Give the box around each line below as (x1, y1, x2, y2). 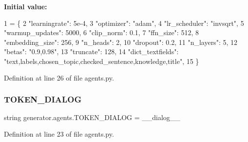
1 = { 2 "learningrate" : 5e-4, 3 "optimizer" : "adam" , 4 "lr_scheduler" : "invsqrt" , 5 (4, 18, 244, 28)
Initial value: (4, 1, 47, 11)
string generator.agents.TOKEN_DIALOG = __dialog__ (4, 112, 180, 122)
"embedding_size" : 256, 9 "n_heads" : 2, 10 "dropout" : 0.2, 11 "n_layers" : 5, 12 (4, 37, 237, 47)
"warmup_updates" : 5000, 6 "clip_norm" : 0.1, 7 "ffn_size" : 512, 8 (4, 27, 199, 38)
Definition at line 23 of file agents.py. (4, 128, 114, 139)
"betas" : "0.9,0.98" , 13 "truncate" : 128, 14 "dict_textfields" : (4, 46, 179, 57)
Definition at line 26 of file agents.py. (4, 72, 114, 82)
